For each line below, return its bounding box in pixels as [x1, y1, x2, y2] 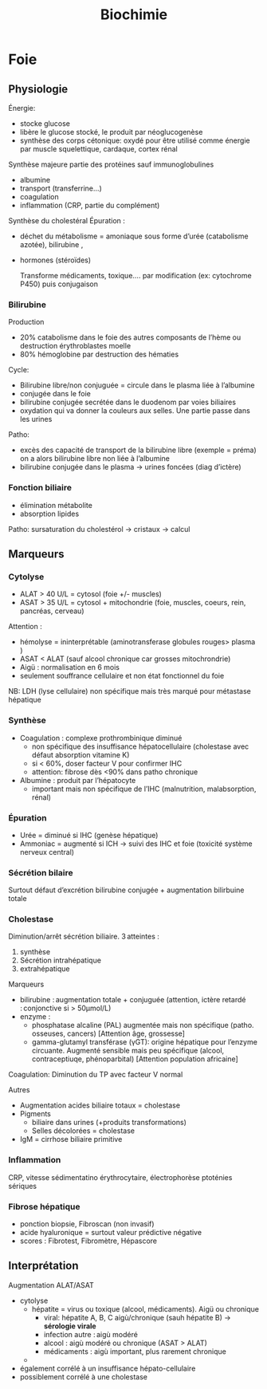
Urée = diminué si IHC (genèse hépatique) [19, 830, 159, 840]
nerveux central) [19, 847, 74, 856]
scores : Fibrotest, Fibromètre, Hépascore [19, 1236, 158, 1245]
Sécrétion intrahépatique [19, 955, 102, 966]
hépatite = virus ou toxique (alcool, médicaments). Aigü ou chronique [31, 1304, 259, 1313]
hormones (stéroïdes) [19, 255, 92, 265]
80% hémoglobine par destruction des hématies [19, 349, 179, 360]
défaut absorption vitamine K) [31, 750, 130, 759]
